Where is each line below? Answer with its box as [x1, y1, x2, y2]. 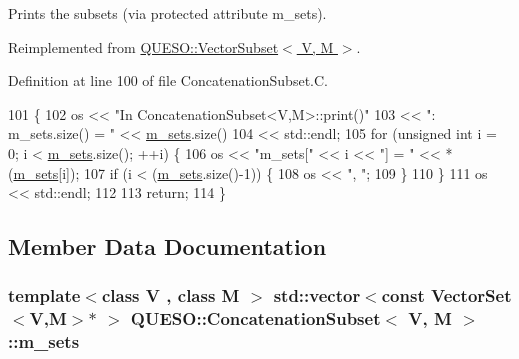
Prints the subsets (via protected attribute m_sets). [8, 3, 327, 23]
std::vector [273, 283, 361, 308]
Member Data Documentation [8, 231, 327, 262]
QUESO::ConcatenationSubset [130, 306, 381, 331]
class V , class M [101, 283, 240, 308]
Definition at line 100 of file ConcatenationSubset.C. [8, 70, 328, 91]
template [8, 283, 81, 308]
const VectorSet [381, 283, 512, 308]
